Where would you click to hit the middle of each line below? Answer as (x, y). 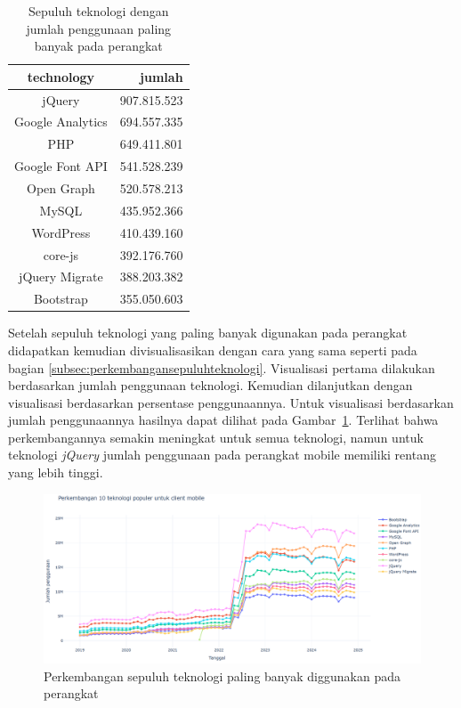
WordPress (61, 232)
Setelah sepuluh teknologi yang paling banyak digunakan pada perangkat (208, 333)
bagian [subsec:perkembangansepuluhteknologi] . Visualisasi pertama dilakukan (222, 367)
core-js (61, 254)
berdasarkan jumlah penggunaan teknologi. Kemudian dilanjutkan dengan (210, 385)
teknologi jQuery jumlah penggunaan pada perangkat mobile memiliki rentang (222, 455)
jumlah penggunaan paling (99, 28)
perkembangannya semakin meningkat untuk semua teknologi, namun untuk (216, 437)
